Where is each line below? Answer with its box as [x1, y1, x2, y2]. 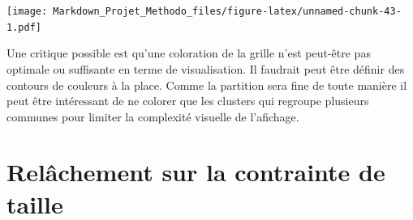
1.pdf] [6, 21, 41, 33]
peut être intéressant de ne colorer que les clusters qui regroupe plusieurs [6, 92, 369, 109]
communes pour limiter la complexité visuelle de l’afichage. [6, 108, 299, 125]
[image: [6, 6, 48, 17]
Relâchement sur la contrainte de [6, 155, 385, 188]
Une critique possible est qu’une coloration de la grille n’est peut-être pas [6, 44, 371, 61]
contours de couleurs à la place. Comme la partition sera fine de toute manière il [6, 76, 407, 93]
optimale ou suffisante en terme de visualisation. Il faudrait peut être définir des [6, 60, 405, 77]
